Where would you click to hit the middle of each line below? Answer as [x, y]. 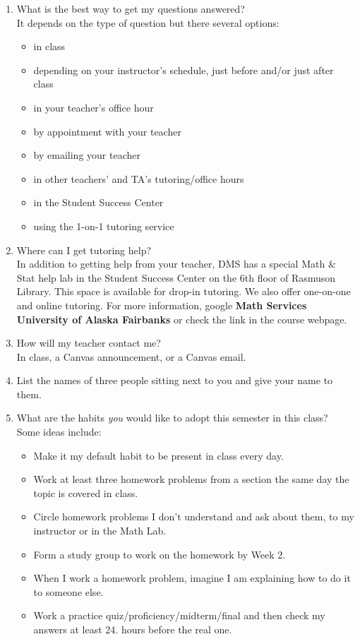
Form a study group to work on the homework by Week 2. [160, 554]
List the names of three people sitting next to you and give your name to [175, 380]
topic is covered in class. [86, 492]
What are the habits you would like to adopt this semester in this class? [172, 418]
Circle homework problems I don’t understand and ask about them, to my [194, 516]
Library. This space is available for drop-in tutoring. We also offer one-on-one [184, 291]
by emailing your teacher [87, 155]
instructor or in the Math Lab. [100, 531]
